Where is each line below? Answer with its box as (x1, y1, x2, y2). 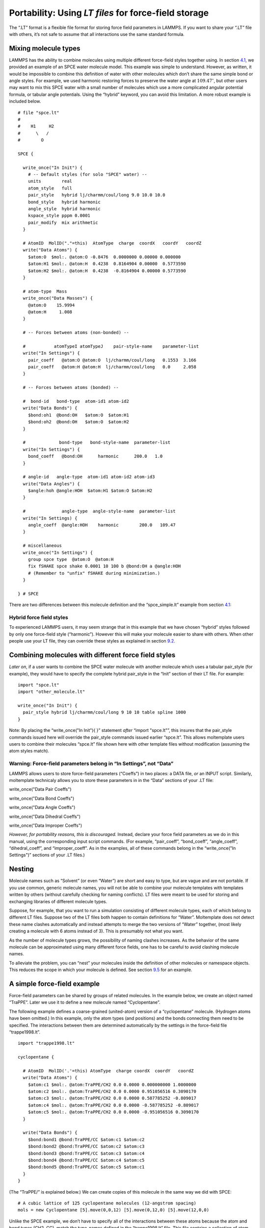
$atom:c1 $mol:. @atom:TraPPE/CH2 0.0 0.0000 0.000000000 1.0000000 (27, 1082, 196, 1088)
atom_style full (27, 185, 73, 191)
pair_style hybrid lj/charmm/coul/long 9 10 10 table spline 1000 (23, 710, 186, 715)
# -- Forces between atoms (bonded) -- (23, 385, 119, 391)
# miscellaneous (23, 543, 62, 549)
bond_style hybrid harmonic (27, 199, 101, 205)
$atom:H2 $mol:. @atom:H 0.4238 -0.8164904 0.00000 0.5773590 (27, 268, 186, 274)
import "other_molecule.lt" (18, 689, 85, 695)
